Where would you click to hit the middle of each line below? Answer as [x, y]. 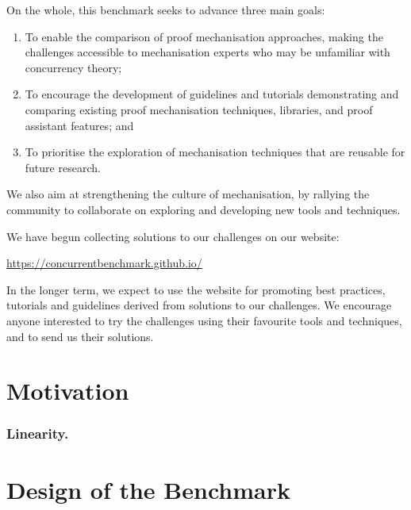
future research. [63, 167]
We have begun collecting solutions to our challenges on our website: [173, 236]
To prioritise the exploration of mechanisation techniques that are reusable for [215, 152]
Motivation [68, 391]
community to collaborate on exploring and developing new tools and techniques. [204, 209]
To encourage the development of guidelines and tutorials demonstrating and [212, 94]
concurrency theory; [73, 67]
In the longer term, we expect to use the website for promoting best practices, [196, 289]
